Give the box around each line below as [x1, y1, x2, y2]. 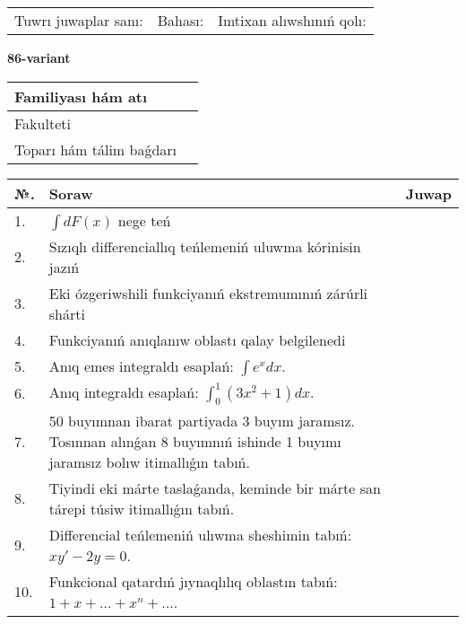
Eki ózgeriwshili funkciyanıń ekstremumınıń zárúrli [48, 282, 368, 303]
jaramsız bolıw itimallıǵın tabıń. [48, 451, 250, 472]
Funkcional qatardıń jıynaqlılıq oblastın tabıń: [48, 570, 338, 592]
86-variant [7, 48, 71, 66]
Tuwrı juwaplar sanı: [14, 10, 143, 31]
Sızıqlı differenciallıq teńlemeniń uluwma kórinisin [48, 235, 361, 257]
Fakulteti [14, 112, 71, 134]
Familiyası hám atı [14, 85, 148, 107]
